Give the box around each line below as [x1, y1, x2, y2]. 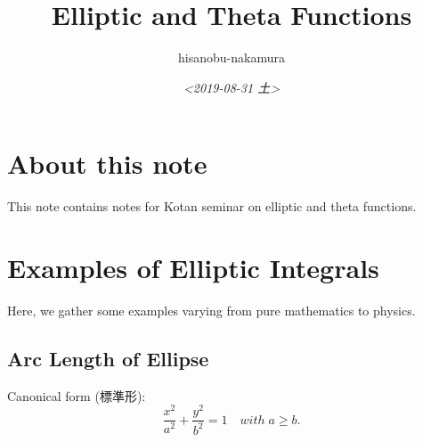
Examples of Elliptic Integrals [7, 250, 379, 286]
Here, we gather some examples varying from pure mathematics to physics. [7, 300, 416, 319]
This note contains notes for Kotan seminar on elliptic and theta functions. [7, 197, 417, 216]
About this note [7, 145, 207, 182]
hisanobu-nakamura [178, 48, 285, 67]
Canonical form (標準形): [7, 386, 146, 405]
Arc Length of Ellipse [7, 344, 209, 372]
